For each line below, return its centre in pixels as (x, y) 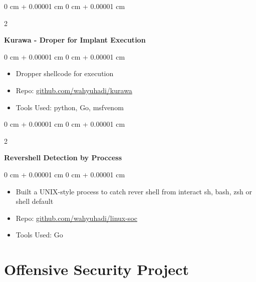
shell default (35, 201)
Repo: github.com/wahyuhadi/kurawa (74, 90)
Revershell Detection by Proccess (63, 158)
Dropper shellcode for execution (65, 73)
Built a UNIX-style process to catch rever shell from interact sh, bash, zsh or (134, 191)
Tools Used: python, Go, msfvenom (70, 107)
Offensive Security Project (96, 269)
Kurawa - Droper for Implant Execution (75, 40)
